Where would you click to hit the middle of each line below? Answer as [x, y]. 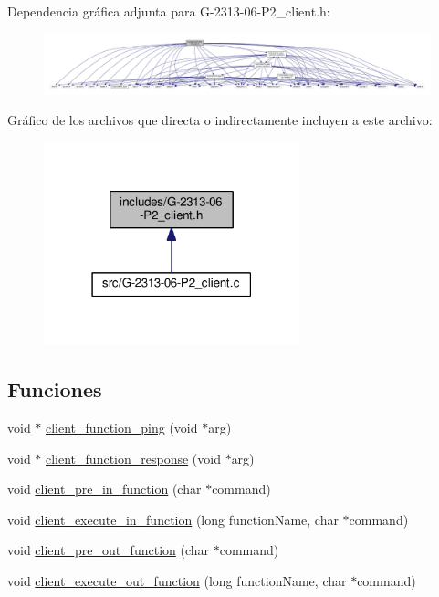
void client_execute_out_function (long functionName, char [177, 581]
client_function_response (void [133, 458]
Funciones [55, 389]
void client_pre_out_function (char [109, 550]
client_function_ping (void [122, 428]
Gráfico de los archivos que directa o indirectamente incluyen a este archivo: [220, 120]
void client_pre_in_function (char [105, 489]
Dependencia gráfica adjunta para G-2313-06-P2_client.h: [169, 11]
